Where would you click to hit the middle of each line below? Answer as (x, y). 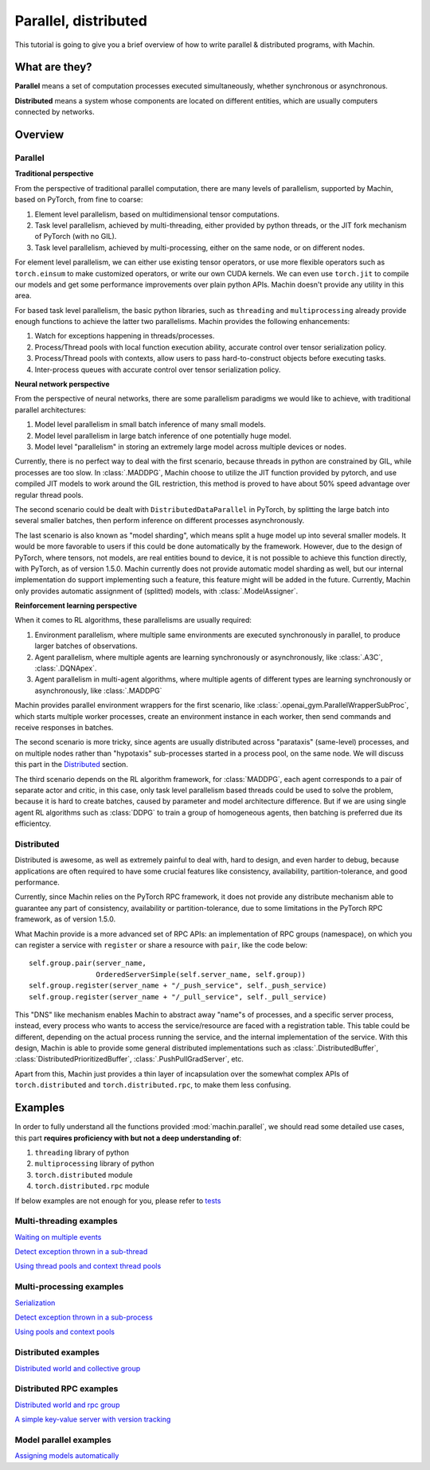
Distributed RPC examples (66, 1389)
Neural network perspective (63, 384)
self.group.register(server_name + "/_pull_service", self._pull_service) (178, 997)
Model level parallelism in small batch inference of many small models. (150, 424)
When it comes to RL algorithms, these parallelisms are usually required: (133, 620)
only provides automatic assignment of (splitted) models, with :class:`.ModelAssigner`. (156, 591)
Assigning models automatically (67, 1456)
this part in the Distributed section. (72, 764)
